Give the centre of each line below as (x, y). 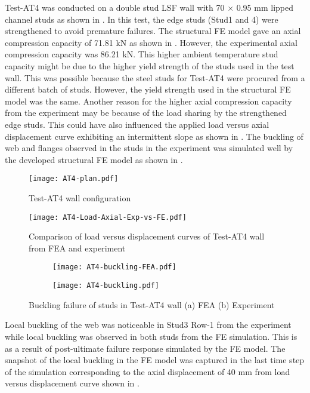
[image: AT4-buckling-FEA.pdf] (114, 267)
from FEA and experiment (77, 248)
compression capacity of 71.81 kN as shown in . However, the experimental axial (151, 42)
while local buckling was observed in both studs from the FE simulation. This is (151, 336)
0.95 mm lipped (265, 7)
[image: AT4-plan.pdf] (74, 179)
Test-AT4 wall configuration (80, 197)
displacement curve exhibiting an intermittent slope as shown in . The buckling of (154, 136)
